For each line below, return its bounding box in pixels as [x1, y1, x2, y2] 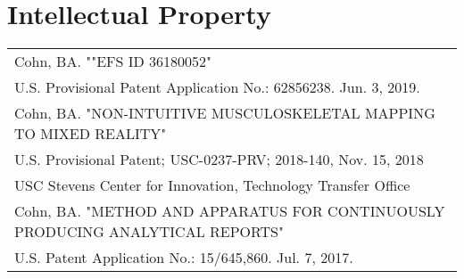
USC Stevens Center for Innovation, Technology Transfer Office [14, 175, 410, 196]
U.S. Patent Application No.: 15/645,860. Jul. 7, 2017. [14, 247, 353, 268]
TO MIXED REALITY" [14, 123, 167, 144]
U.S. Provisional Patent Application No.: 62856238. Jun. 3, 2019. [14, 77, 420, 98]
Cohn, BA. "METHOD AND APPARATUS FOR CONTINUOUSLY [14, 201, 445, 222]
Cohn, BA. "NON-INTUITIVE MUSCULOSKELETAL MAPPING [14, 103, 435, 124]
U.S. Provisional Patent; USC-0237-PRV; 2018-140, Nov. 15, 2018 [14, 149, 424, 170]
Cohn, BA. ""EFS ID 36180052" [14, 51, 212, 72]
